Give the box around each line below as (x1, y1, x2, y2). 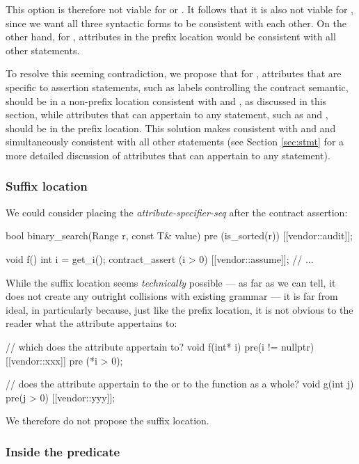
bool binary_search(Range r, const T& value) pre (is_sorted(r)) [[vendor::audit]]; (6, 228, 353, 243)
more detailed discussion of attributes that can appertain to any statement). (6, 147, 330, 162)
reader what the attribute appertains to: (6, 316, 177, 330)
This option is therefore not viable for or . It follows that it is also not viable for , (6, 2, 353, 16)
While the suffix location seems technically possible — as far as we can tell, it (6, 275, 336, 289)
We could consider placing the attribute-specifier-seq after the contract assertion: (6, 205, 348, 219)
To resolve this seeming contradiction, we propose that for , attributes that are (6, 66, 342, 81)
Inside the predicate (6, 442, 120, 460)
